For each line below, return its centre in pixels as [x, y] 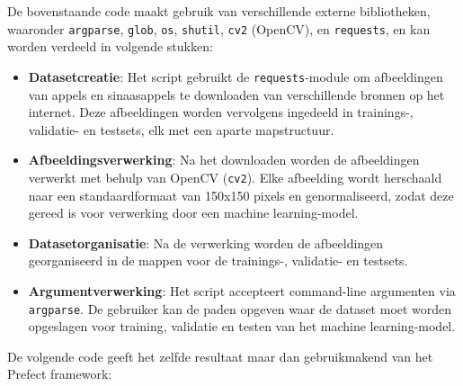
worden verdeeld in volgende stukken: [110, 46]
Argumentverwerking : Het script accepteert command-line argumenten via [242, 290]
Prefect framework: [60, 374]
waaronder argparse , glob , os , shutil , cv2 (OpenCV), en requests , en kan [219, 28]
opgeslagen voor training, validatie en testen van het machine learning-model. [242, 326]
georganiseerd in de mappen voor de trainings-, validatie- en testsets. [218, 260]
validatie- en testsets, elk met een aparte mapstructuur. [181, 129]
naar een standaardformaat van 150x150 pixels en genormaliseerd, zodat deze [241, 195]
